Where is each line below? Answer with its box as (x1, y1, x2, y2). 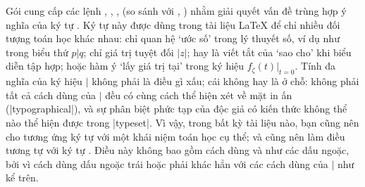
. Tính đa (295, 58, 336, 73)
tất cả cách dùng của (6, 87, 96, 102)
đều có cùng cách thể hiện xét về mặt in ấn (105, 87, 292, 102)
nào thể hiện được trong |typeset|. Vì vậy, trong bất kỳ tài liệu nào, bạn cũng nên (6, 115, 359, 129)
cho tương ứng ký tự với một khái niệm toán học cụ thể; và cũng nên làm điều (6, 129, 345, 143)
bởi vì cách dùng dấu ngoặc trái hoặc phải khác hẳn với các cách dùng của (6, 156, 328, 171)
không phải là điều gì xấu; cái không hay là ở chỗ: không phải (92, 74, 359, 89)
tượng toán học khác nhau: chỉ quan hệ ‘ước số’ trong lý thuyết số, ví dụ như (6, 31, 340, 46)
